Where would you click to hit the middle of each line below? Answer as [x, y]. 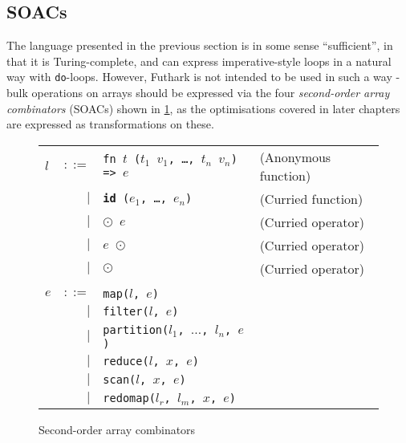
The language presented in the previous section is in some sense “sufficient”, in [200, 45]
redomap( [129, 398]
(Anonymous [295, 156]
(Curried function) [311, 198]
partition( [136, 329]
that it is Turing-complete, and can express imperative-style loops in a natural [199, 61]
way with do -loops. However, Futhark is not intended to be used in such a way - [203, 77]
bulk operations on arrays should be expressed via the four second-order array [198, 93]
